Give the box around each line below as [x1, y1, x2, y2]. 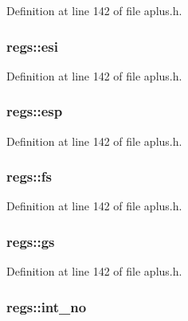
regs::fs [6, 166, 52, 186]
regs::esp [6, 101, 63, 121]
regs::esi [6, 36, 58, 56]
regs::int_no [6, 296, 87, 316]
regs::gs [6, 231, 55, 251]
